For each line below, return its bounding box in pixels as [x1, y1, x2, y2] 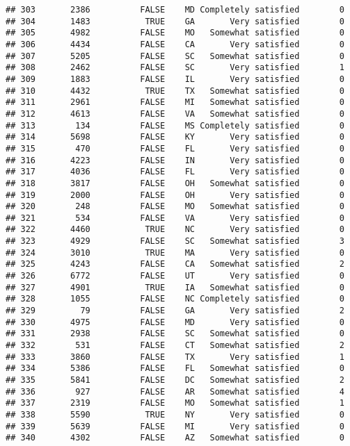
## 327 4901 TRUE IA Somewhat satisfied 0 [6, 282, 344, 292]
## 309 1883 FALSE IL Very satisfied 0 [6, 74, 344, 84]
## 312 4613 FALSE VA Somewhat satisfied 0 [6, 108, 344, 119]
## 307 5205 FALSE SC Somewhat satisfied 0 [6, 51, 344, 61]
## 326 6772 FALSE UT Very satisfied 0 [6, 271, 344, 281]
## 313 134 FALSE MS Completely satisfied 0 [6, 120, 344, 131]
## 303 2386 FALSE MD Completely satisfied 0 [6, 5, 344, 15]
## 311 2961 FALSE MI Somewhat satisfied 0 [6, 97, 344, 108]
